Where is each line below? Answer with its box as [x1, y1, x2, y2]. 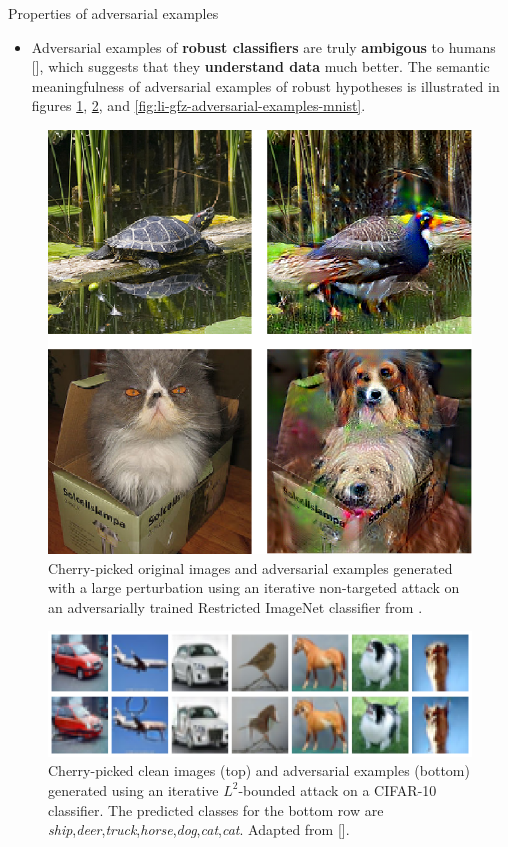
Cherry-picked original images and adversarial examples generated [48, 557, 453, 578]
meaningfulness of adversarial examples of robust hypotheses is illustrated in [31, 75, 500, 96]
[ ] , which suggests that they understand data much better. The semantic [31, 56, 490, 77]
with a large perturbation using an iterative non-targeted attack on [48, 577, 460, 598]
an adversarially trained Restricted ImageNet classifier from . [48, 596, 423, 617]
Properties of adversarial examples [8, 3, 219, 23]
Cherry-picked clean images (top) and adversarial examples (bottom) [48, 760, 470, 781]
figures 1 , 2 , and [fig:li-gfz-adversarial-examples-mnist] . [31, 95, 366, 116]
